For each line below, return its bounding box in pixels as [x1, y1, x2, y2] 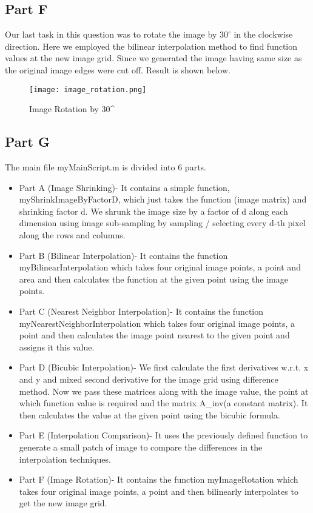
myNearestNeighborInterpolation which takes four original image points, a [19, 317, 295, 329]
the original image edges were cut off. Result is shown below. [5, 63, 231, 76]
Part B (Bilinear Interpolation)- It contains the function [19, 249, 228, 261]
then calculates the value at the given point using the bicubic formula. [19, 408, 280, 421]
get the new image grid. [19, 497, 107, 509]
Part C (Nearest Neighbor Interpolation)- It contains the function [19, 304, 264, 317]
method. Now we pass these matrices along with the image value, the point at [19, 384, 309, 397]
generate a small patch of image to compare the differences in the [19, 440, 263, 453]
